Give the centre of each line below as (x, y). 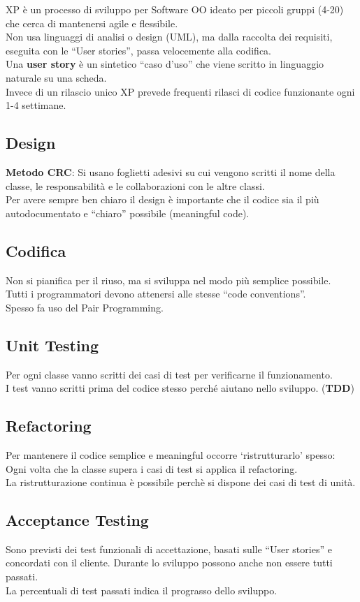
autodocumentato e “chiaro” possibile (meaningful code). (128, 213)
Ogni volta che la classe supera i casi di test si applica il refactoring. (152, 468)
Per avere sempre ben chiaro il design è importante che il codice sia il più (163, 199)
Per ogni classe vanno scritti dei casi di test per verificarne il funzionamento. (169, 374)
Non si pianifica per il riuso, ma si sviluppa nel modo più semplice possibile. (168, 280)
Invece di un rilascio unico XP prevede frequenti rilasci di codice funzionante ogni (180, 91)
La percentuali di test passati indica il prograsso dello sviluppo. (142, 590)
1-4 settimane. (36, 105)
